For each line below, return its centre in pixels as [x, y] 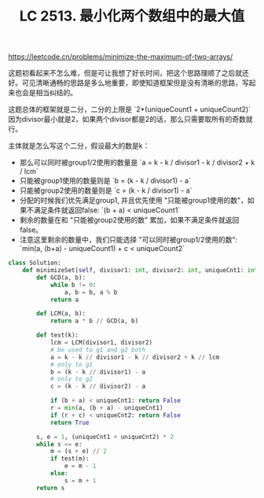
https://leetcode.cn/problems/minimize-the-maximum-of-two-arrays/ [121, 57]
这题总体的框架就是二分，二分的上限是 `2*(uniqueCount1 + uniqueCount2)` [130, 109]
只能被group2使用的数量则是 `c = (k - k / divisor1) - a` [106, 190]
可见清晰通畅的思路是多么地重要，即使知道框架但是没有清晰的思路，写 [135, 83]
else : [59, 474]
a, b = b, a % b [91, 292]
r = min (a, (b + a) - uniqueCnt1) [106, 408]
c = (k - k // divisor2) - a [98, 386]
